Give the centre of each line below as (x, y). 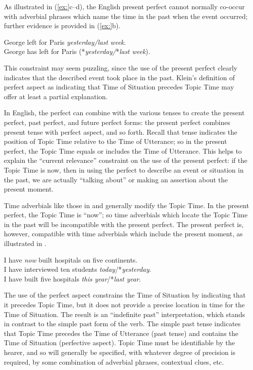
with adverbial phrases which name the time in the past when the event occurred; (126, 16)
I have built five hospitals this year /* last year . (72, 278)
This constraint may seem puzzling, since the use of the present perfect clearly (121, 67)
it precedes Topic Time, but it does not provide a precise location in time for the (125, 305)
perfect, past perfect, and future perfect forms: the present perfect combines (117, 122)
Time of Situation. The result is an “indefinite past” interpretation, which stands (125, 314)
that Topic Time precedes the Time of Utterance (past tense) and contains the (121, 333)
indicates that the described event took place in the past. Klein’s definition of (119, 77)
